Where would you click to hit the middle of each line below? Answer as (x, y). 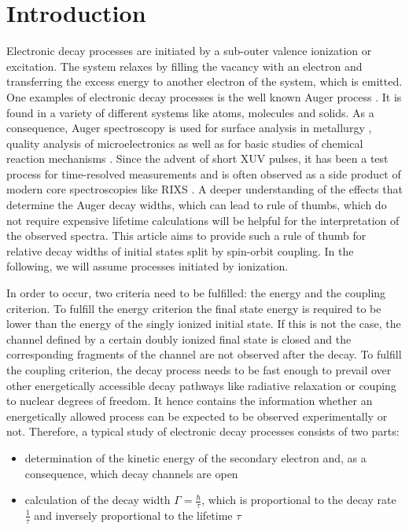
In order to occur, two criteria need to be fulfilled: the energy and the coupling (196, 293)
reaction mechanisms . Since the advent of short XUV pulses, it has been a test (197, 158)
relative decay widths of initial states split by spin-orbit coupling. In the (180, 250)
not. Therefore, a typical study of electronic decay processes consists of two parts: (203, 431)
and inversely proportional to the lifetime (133, 515)
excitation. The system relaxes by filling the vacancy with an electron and (184, 66)
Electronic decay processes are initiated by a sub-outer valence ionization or (189, 51)
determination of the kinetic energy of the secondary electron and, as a (195, 457)
